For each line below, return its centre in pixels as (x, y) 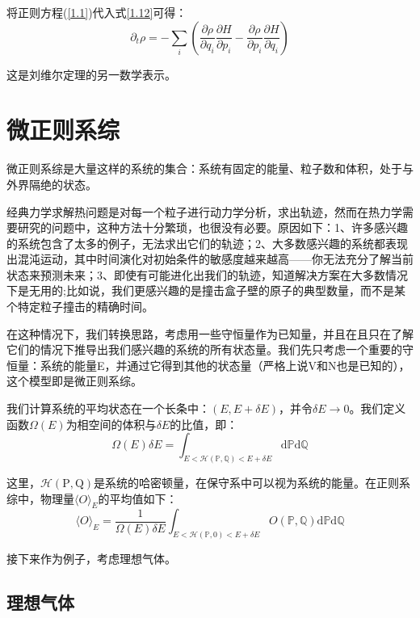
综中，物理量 (40, 498)
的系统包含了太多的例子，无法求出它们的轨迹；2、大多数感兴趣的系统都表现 (207, 243)
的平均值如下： (138, 498)
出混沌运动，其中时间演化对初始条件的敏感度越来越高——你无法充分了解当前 (210, 259)
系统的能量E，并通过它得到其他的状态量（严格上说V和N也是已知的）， (225, 365)
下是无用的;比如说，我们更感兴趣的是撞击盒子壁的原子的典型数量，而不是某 (206, 290)
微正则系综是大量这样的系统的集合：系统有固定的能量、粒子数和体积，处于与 (210, 168)
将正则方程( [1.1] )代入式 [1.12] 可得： (97, 12)
